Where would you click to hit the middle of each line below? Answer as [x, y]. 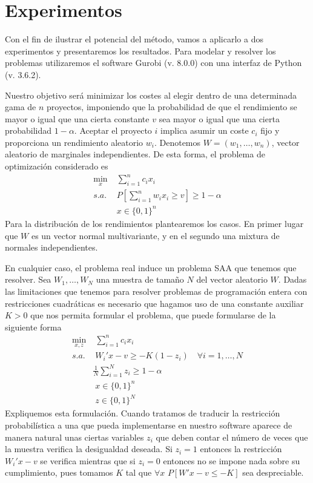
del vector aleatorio [232, 279]
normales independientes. [51, 247]
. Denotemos [177, 142]
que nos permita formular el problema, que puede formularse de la [153, 315]
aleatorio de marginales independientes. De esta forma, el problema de [135, 154]
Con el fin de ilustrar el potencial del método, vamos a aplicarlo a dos [134, 39]
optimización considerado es [57, 166]
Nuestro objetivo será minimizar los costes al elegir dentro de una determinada [151, 95]
